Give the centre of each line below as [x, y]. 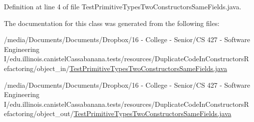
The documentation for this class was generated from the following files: [112, 23]
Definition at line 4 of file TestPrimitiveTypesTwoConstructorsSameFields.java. [123, 6]
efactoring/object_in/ [37, 68]
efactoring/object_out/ [39, 113]
